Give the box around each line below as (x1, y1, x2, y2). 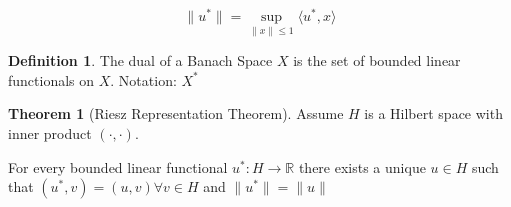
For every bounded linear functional (8, 156, 228, 177)
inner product (8, 123, 92, 144)
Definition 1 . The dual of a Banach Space (8, 50, 273, 71)
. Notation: (110, 69, 177, 90)
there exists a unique (298, 156, 426, 177)
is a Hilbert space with (364, 103, 503, 124)
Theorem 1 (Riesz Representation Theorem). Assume (8, 103, 344, 124)
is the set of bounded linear (293, 50, 461, 71)
